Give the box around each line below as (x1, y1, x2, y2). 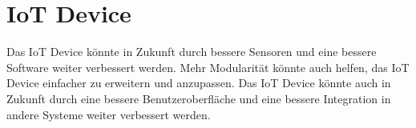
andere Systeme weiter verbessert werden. (6, 106, 211, 122)
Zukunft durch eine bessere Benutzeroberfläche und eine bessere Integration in (6, 90, 391, 106)
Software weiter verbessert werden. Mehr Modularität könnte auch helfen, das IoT (6, 58, 410, 75)
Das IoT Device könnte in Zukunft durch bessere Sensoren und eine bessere (6, 43, 377, 60)
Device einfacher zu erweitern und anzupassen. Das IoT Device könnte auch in (6, 74, 391, 91)
